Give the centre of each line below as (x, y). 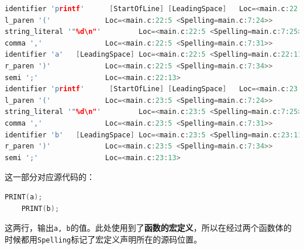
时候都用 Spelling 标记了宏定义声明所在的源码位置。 (103, 239)
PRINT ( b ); (40, 208)
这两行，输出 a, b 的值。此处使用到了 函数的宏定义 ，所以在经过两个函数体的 (148, 228)
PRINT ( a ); (24, 197)
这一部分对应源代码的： (50, 177)
